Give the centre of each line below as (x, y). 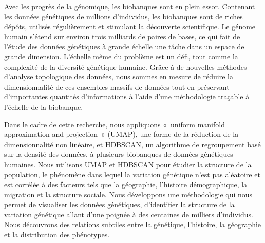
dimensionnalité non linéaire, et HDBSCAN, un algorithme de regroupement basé (132, 144)
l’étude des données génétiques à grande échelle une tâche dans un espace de (124, 46)
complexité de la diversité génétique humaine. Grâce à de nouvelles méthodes (126, 66)
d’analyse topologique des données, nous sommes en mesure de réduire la (119, 77)
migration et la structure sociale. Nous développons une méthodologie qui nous (128, 194)
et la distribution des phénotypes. (57, 235)
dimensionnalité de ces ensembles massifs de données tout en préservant (117, 86)
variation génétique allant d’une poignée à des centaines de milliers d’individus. (129, 214)
